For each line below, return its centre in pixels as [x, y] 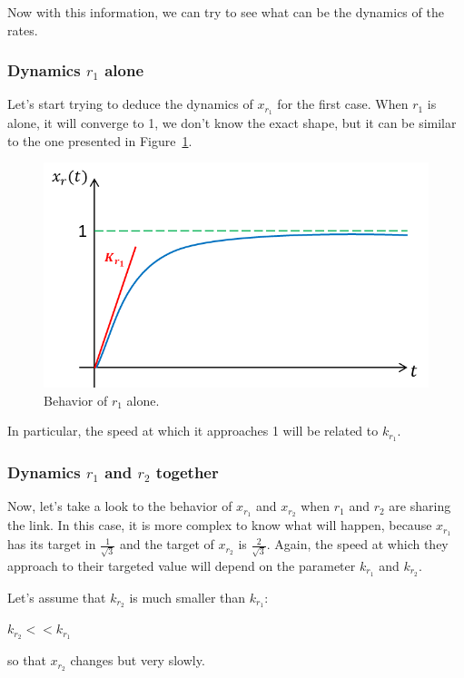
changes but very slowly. [138, 660]
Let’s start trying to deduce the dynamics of [130, 104]
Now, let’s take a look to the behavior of [120, 506]
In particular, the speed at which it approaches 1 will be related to [193, 431]
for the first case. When [343, 104]
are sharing [420, 506]
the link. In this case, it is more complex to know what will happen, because [220, 525]
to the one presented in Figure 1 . [100, 140]
